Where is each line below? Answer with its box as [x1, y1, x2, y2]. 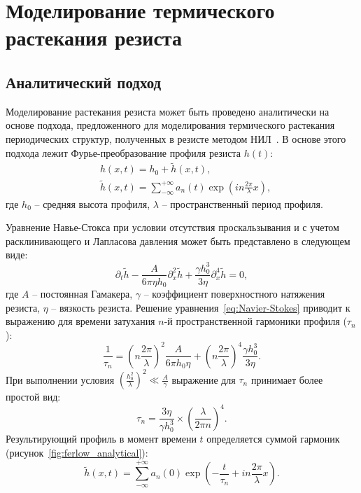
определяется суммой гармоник [206, 431, 340, 446]
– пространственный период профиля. [162, 196, 323, 211]
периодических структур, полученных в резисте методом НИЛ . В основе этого [6, 131, 346, 146]
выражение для [171, 372, 236, 387]
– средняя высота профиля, [34, 196, 150, 211]
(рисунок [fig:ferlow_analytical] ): [6, 445, 148, 460]
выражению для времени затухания [6, 314, 155, 328]
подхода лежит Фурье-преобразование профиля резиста [6, 145, 241, 160]
